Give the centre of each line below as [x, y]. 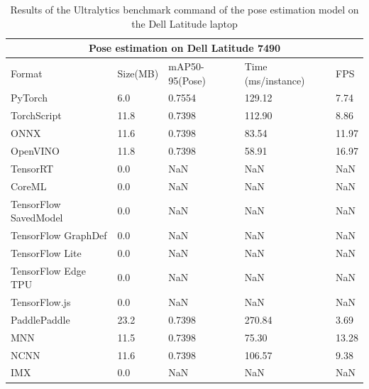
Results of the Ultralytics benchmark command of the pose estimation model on [184, 9]
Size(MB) [138, 73]
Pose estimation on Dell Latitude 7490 [184, 48]
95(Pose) [187, 80]
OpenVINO [35, 150]
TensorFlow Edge [48, 270]
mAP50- [186, 66]
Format [27, 73]
